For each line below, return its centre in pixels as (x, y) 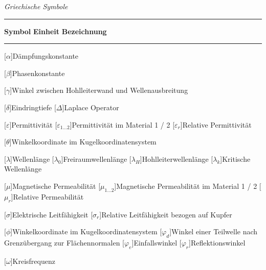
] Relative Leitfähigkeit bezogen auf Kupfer (166, 214)
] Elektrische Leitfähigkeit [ (51, 214)
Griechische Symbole (36, 6)
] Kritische (235, 158)
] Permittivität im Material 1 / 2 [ (122, 124)
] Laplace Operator (91, 107)
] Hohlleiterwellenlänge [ (176, 158)
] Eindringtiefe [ (33, 107)
